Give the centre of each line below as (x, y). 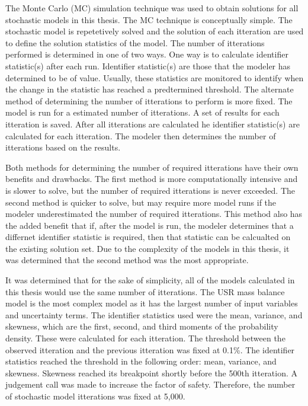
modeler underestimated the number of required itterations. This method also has (154, 214)
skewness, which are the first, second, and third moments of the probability (142, 326)
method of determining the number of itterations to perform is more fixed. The (149, 100)
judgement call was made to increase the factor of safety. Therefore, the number (150, 384)
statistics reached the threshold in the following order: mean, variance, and (141, 361)
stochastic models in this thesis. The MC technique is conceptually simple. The (149, 19)
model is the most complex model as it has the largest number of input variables (152, 303)
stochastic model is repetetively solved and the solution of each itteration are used (155, 31)
